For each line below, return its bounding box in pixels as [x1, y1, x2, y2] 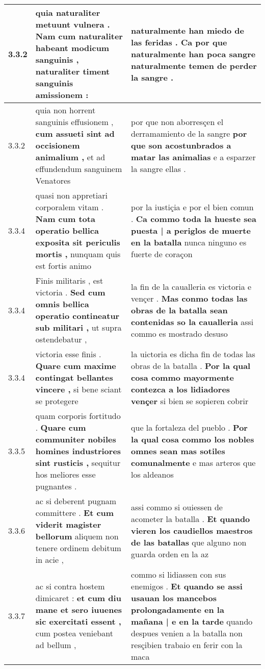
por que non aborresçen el [131, 116, 224, 128]
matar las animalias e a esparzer [131, 151, 256, 163]
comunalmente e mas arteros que [131, 457, 256, 468]
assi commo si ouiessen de [131, 501, 223, 513]
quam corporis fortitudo [35, 410, 121, 422]
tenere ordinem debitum [35, 542, 121, 554]
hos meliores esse [35, 468, 96, 480]
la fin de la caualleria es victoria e [131, 280, 252, 292]
